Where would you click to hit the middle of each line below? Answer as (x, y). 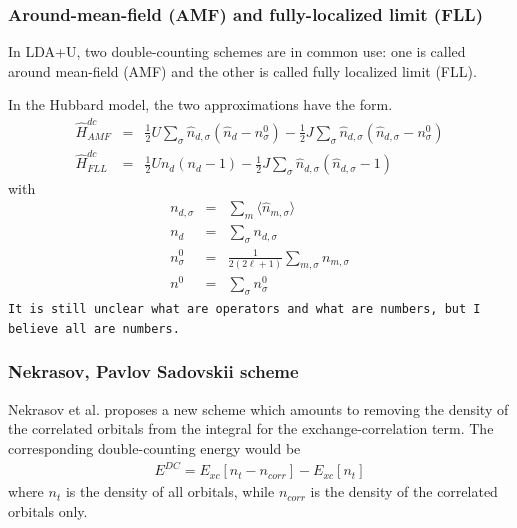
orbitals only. (48, 510)
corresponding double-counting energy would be (154, 447)
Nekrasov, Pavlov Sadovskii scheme (153, 371)
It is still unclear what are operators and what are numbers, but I (244, 309)
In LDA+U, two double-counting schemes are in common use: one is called (237, 51)
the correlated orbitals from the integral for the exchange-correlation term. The (251, 428)
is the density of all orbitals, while (170, 491)
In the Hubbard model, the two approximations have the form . (200, 104)
